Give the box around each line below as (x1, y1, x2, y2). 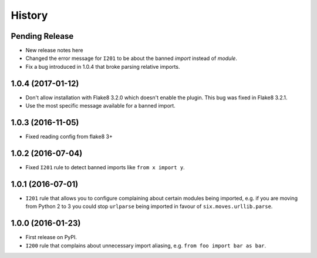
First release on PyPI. (25, 234, 77, 241)
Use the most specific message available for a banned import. (25, 102, 176, 109)
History (11, 9, 48, 22)
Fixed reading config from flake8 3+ (25, 133, 113, 140)
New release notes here (25, 47, 83, 54)
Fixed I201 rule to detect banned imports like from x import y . (25, 163, 185, 170)
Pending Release (11, 31, 74, 41)
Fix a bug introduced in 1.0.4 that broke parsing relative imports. (25, 63, 180, 70)
